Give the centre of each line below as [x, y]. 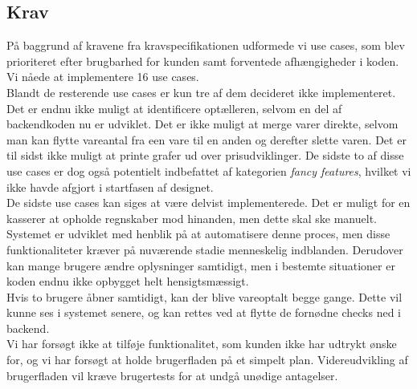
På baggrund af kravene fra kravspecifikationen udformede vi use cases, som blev [206, 45]
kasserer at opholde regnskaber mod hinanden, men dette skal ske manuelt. [192, 218]
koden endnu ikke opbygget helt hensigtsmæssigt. [128, 281]
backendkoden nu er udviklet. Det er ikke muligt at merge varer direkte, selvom [202, 124]
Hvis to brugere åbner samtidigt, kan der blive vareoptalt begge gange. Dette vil [204, 296]
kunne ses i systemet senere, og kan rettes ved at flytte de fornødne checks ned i [204, 312]
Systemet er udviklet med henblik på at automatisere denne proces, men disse [198, 234]
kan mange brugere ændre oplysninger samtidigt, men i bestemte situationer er [201, 265]
